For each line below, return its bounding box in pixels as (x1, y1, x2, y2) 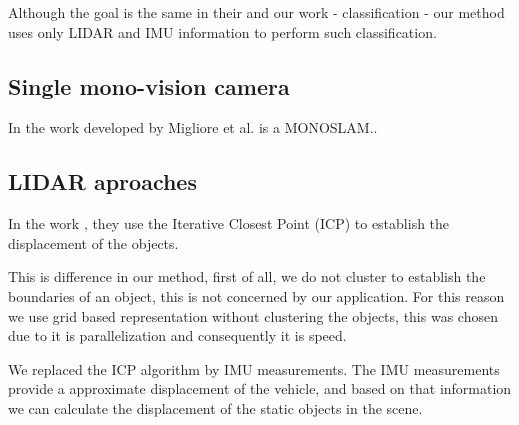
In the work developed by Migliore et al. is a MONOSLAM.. (8, 117, 378, 138)
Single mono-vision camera (8, 70, 290, 101)
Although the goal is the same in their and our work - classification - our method (8, 2, 505, 22)
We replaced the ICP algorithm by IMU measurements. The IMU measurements (8, 358, 500, 379)
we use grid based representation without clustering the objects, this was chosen (8, 305, 498, 326)
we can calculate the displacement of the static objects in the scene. (8, 397, 423, 418)
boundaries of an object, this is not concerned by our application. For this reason (8, 285, 505, 306)
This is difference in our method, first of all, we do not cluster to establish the (8, 266, 486, 287)
